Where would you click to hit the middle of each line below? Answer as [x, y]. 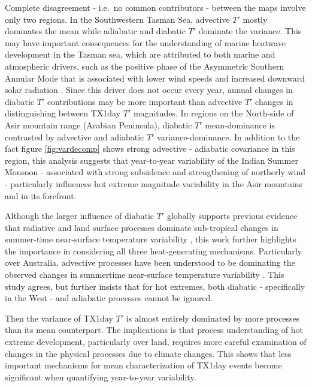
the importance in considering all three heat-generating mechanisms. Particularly [154, 250]
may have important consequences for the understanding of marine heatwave [145, 42]
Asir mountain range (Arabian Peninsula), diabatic [99, 124]
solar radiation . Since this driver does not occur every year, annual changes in [149, 90]
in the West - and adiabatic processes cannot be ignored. [109, 298]
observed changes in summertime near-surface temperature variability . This [145, 274]
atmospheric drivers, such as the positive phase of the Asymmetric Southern [145, 66]
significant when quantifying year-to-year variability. [101, 376]
